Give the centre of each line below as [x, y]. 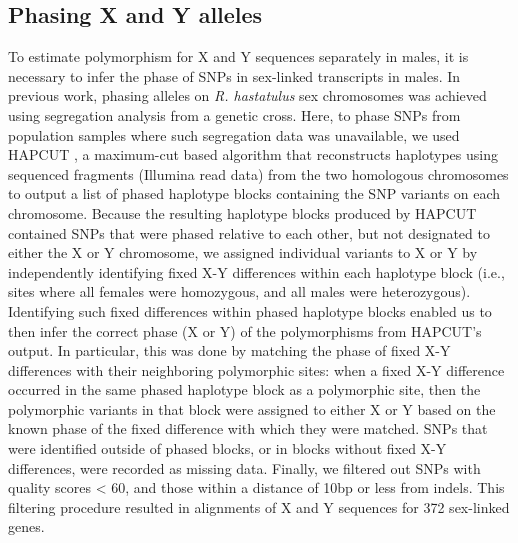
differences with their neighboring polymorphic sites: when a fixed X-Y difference [256, 369]
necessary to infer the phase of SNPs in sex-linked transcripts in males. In [234, 75]
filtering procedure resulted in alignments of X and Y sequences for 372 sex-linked [259, 506]
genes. [26, 526]
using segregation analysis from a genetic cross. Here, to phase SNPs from [234, 114]
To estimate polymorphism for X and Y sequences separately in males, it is [238, 56]
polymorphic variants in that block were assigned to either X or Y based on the [252, 408]
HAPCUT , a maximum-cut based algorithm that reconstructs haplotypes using [253, 154]
